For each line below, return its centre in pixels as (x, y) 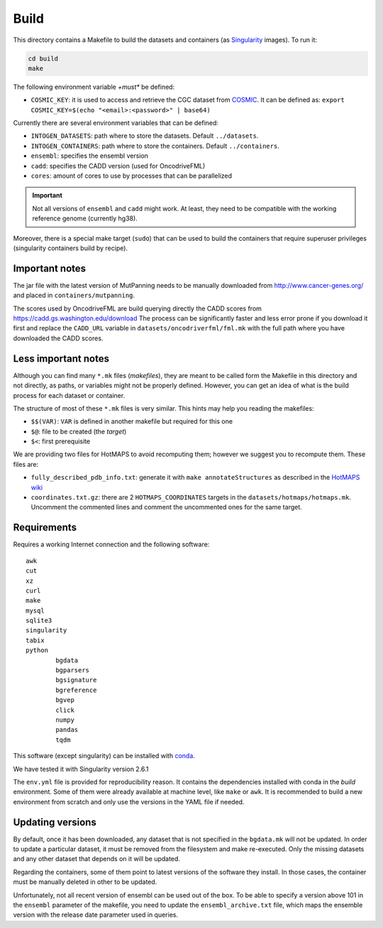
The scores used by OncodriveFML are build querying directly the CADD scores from (138, 308)
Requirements (45, 528)
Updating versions (55, 822)
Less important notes (61, 358)
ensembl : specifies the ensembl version (90, 156)
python (37, 651)
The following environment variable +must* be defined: (94, 87)
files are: (26, 464)
